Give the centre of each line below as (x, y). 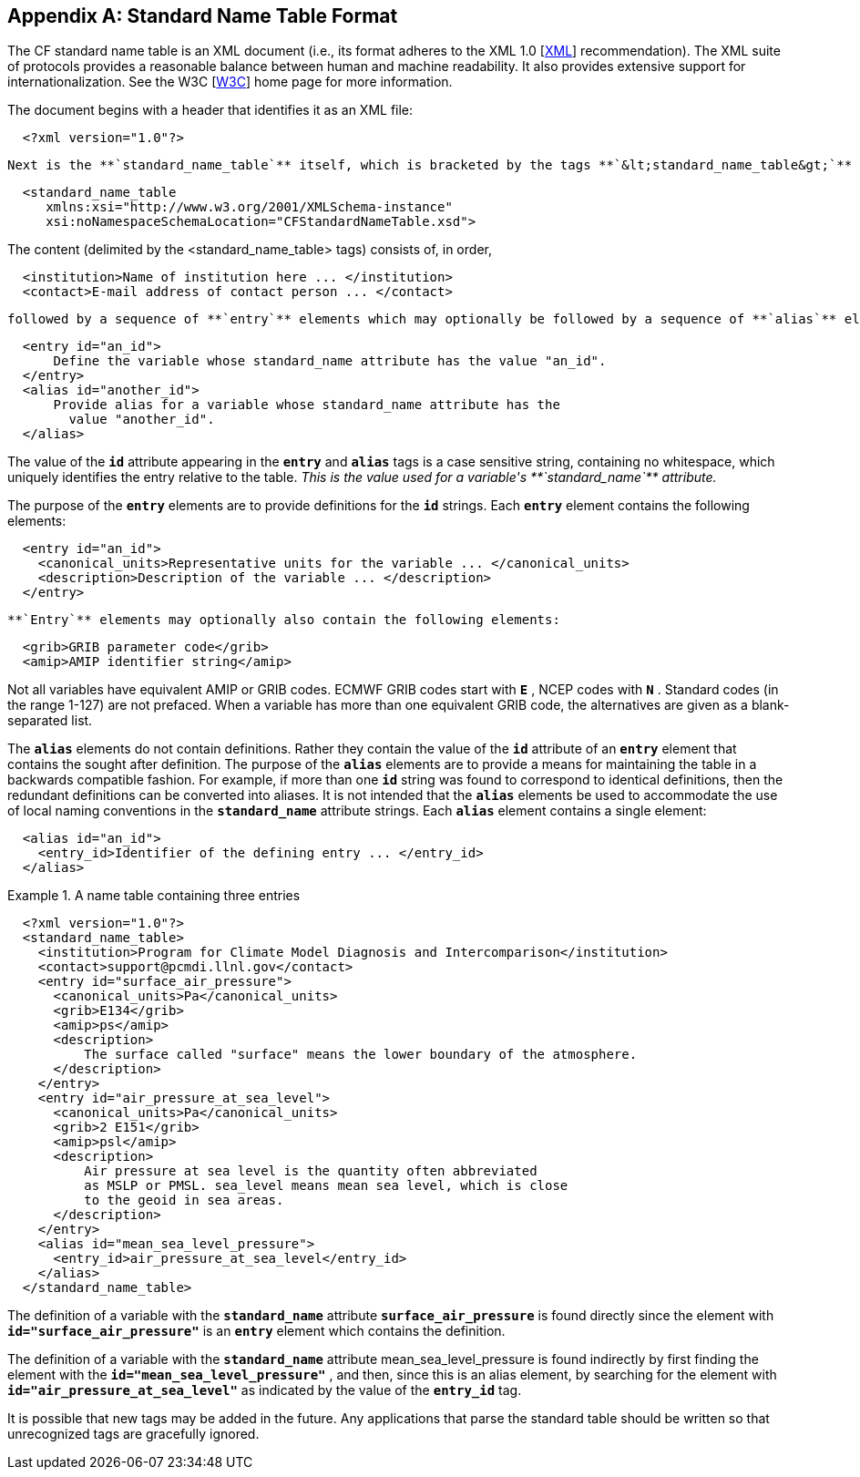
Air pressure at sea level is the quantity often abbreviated (311, 1171)
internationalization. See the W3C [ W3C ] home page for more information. (230, 82)
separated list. (50, 721)
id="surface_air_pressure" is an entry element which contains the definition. (256, 1331)
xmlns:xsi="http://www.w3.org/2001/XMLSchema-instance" (249, 207)
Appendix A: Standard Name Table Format (203, 16)
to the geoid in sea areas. (184, 1200)
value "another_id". (142, 420)
